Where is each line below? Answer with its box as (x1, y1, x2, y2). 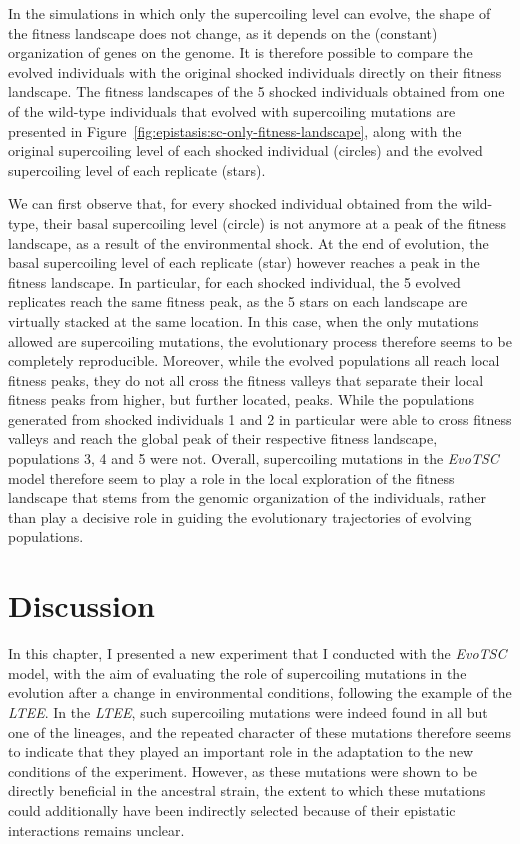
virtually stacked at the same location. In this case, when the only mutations (8, 310, 479, 331)
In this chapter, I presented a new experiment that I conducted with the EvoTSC (8, 643, 507, 664)
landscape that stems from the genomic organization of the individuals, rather (8, 487, 487, 508)
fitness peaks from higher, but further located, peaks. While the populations (8, 389, 475, 410)
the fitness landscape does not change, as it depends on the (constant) (8, 22, 438, 43)
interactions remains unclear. (8, 819, 185, 840)
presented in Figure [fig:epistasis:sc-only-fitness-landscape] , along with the (8, 120, 462, 141)
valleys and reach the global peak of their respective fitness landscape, (8, 428, 438, 449)
